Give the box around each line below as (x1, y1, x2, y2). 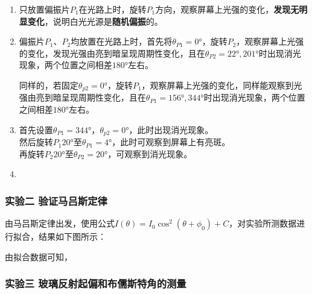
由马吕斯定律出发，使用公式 (5, 217, 115, 230)
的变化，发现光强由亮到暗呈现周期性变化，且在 (19, 46, 205, 59)
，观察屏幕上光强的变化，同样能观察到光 (141, 78, 302, 91)
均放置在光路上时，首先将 (71, 35, 173, 48)
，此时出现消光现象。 (129, 123, 214, 136)
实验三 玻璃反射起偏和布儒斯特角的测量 (5, 276, 186, 291)
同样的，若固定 (19, 78, 78, 91)
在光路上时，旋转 (78, 3, 147, 15)
